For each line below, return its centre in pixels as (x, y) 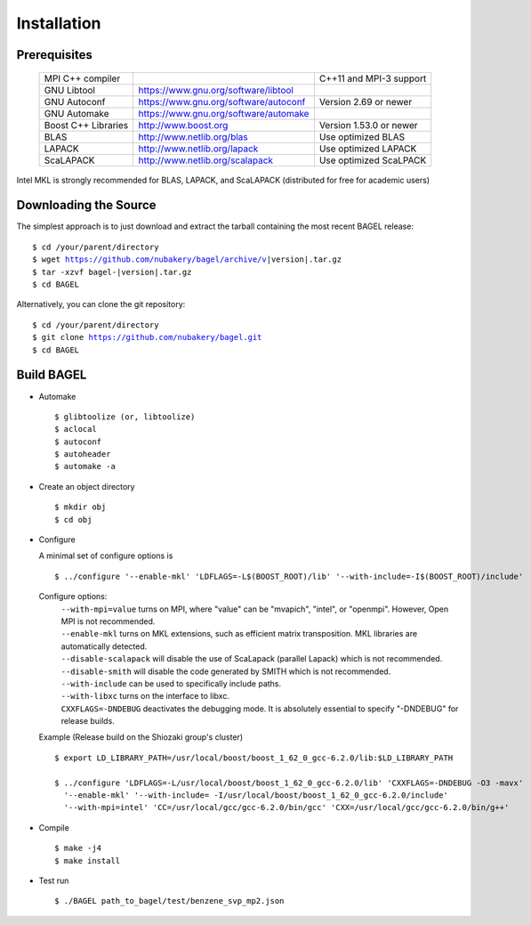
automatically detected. (104, 646)
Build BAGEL (52, 375)
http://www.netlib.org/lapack (198, 149)
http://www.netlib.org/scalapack (206, 160)
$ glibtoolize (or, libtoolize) (125, 417)
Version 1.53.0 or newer (368, 125)
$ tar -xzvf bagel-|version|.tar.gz (112, 272)
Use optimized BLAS (362, 136)
